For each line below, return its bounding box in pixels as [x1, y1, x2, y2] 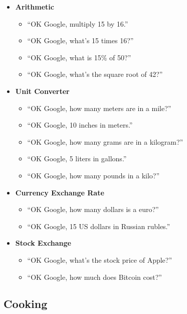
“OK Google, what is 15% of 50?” [27, 52, 131, 62]
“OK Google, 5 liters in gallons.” [27, 153, 127, 164]
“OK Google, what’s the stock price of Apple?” [27, 254, 172, 265]
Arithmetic [15, 2, 54, 12]
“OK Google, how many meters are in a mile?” [27, 102, 171, 113]
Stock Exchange [15, 238, 71, 248]
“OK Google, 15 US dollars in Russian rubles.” [27, 221, 170, 231]
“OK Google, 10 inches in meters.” [27, 120, 133, 130]
